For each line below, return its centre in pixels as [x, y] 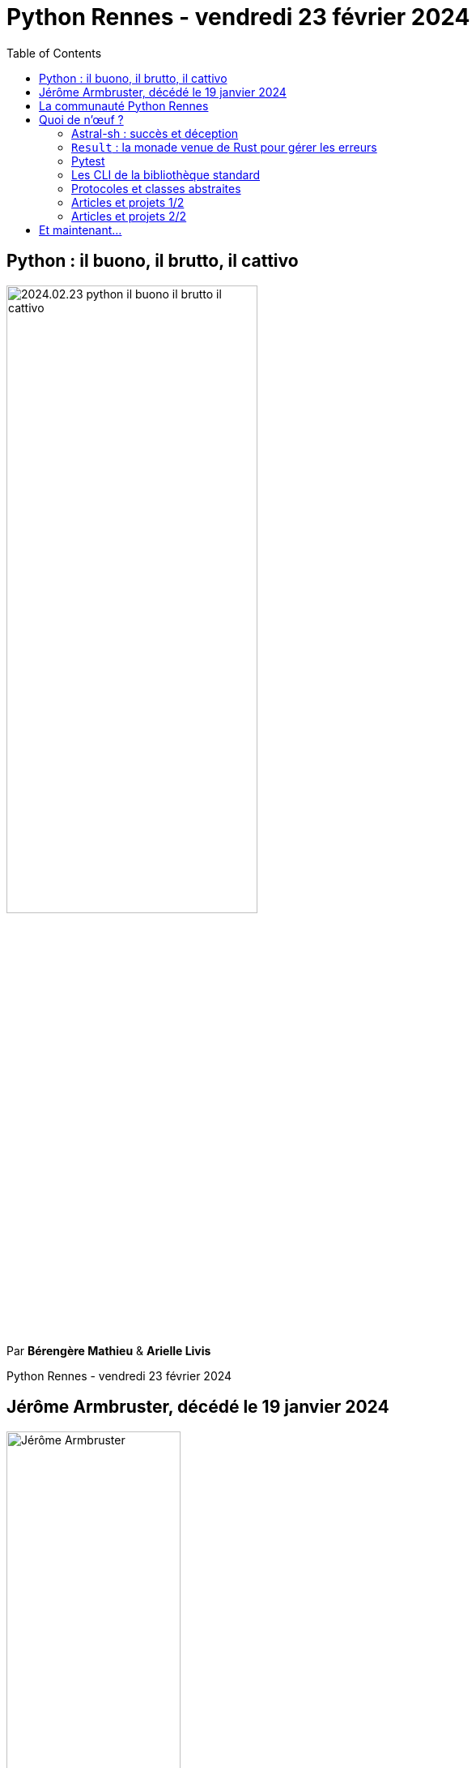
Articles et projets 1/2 [128, 202]
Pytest [88, 161]
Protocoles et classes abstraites [156, 188]
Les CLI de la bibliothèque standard [166, 174]
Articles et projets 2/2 [129, 216]
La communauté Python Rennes [124, 105]
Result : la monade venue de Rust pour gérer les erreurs [224, 147]
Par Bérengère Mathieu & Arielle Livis [109, 1350]
